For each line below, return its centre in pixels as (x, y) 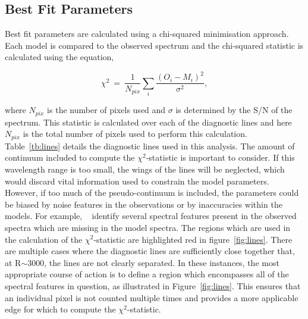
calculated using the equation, (59, 57)
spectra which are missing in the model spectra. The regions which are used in (148, 227)
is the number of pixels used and (106, 110)
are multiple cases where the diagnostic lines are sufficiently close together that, (150, 251)
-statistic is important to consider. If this (220, 157)
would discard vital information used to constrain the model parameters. (137, 181)
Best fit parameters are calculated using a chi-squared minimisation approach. (147, 34)
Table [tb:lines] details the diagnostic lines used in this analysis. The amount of (150, 146)
